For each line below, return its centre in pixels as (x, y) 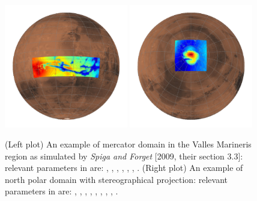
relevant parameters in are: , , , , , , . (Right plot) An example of (124, 168)
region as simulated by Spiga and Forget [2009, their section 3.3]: (124, 156)
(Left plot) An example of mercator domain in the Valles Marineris (128, 144)
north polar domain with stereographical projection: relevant (116, 179)
